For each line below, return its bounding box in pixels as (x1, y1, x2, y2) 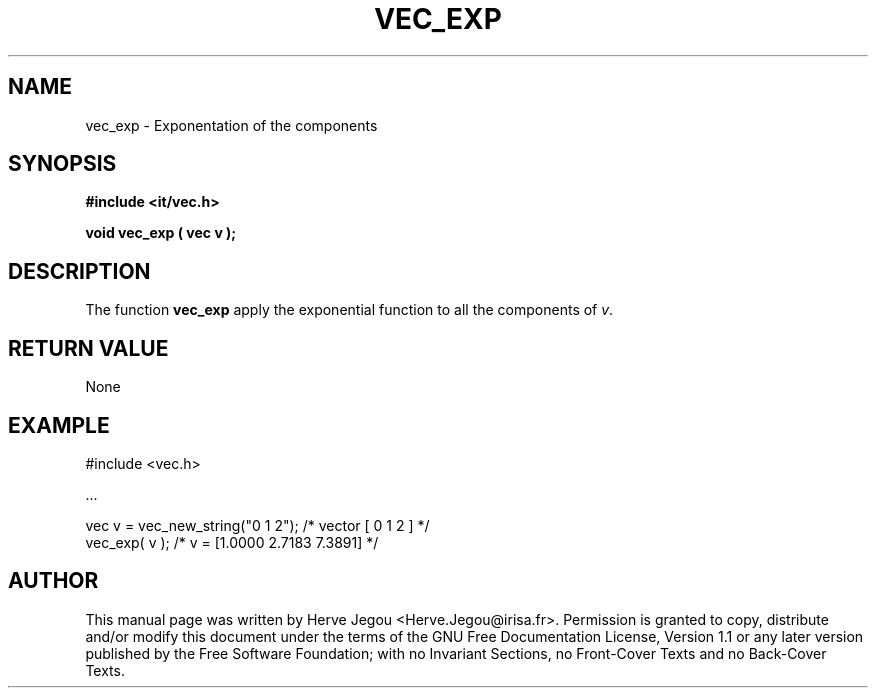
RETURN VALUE (8, 335, 169, 361)
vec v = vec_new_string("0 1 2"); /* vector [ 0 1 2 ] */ (85, 516, 430, 534)
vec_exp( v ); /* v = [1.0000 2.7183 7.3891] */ (85, 533, 379, 551)
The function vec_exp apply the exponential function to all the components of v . (85, 301, 614, 319)
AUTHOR (8, 568, 99, 594)
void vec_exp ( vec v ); (85, 224, 237, 242)
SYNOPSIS (8, 151, 117, 177)
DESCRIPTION (8, 258, 151, 284)
